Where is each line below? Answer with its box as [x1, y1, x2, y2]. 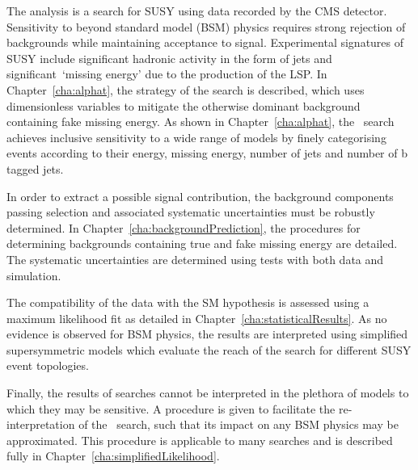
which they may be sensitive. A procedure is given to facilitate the [6, 400, 336, 417]
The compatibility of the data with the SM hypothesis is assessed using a [6, 294, 369, 311]
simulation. [6, 266, 61, 283]
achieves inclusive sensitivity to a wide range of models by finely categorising [6, 128, 386, 145]
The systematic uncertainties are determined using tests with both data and [6, 250, 384, 267]
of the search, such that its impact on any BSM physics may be [78, 416, 399, 433]
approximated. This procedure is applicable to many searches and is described [6, 431, 393, 448]
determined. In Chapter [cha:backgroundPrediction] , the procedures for [6, 219, 361, 236]
